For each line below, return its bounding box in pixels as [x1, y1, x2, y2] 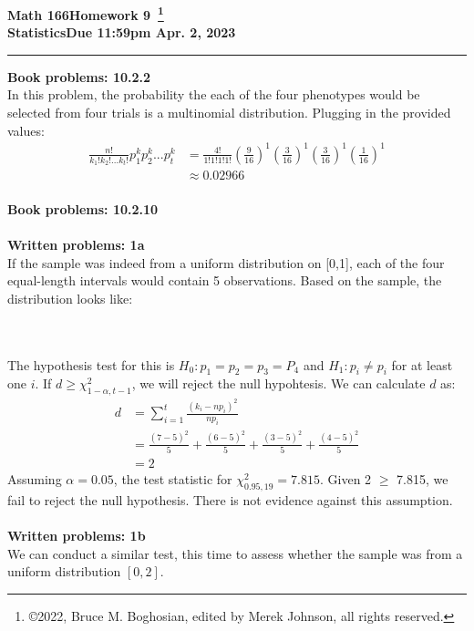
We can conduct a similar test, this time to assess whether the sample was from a [7, 543, 463, 563]
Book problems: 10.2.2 [7, 67, 151, 86]
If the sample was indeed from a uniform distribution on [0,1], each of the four [7, 253, 445, 272]
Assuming [7, 470, 62, 489]
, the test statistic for [113, 470, 232, 489]
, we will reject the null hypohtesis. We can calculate [131, 374, 426, 393]
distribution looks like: [7, 288, 133, 307]
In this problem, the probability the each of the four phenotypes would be [7, 85, 420, 104]
